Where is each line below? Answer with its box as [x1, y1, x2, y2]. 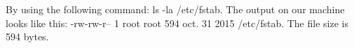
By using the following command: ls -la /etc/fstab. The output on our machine [6, 2, 345, 16]
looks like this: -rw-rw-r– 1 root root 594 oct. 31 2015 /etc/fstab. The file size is [6, 15, 348, 30]
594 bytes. [6, 29, 49, 44]
